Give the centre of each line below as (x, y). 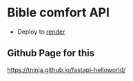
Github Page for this (51, 53)
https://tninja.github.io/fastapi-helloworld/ (66, 69)
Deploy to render (41, 32)
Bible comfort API (59, 13)
